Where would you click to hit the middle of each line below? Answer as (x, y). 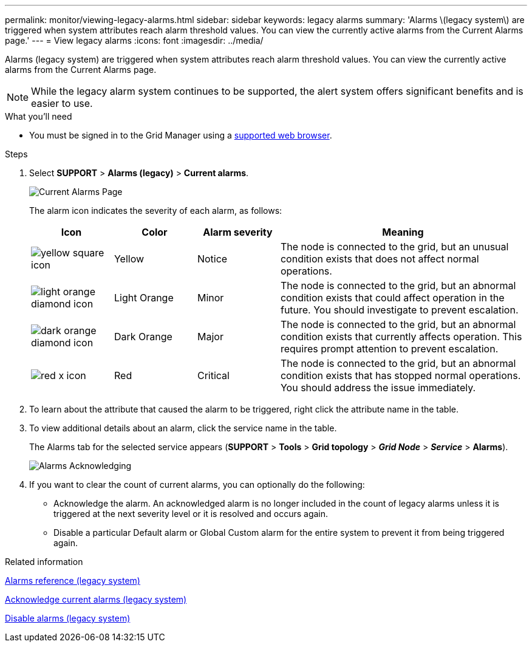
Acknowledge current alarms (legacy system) (96, 599)
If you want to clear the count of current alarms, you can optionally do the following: (197, 484)
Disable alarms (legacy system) (68, 618)
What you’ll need (39, 116)
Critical (213, 375)
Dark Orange (143, 337)
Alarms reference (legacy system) (73, 580)
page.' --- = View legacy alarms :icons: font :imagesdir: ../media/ (134, 40)
